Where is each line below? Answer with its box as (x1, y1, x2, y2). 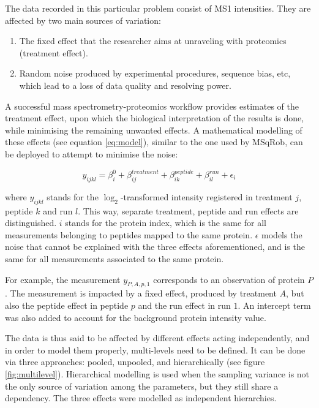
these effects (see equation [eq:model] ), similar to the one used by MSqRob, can (5, 135, 303, 148)
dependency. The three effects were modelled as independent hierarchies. (5, 391, 277, 404)
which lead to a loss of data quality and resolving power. (19, 78, 231, 91)
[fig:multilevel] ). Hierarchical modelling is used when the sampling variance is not (5, 367, 310, 380)
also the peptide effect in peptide (5, 298, 129, 311)
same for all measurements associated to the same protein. (5, 252, 224, 265)
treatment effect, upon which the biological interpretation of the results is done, (5, 111, 304, 124)
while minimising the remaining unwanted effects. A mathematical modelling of (5, 123, 302, 136)
